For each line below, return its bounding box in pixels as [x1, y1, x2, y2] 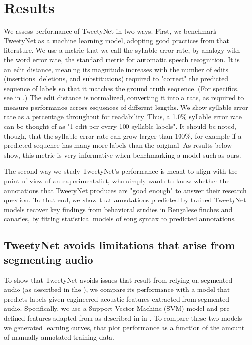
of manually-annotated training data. [4, 332, 114, 342]
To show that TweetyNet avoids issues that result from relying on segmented [4, 274, 233, 285]
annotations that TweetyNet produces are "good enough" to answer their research [4, 185, 247, 195]
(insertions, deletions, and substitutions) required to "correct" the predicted [4, 73, 229, 84]
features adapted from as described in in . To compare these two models [27, 312, 242, 323]
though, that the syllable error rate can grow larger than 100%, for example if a [4, 130, 242, 141]
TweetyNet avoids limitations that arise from [4, 237, 235, 253]
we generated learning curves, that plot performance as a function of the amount [4, 322, 245, 332]
